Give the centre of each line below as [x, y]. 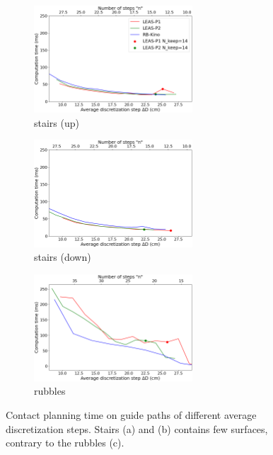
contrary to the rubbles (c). [65, 443]
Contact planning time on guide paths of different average [131, 415]
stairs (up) [57, 122]
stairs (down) [63, 257]
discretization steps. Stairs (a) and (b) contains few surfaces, [137, 428]
